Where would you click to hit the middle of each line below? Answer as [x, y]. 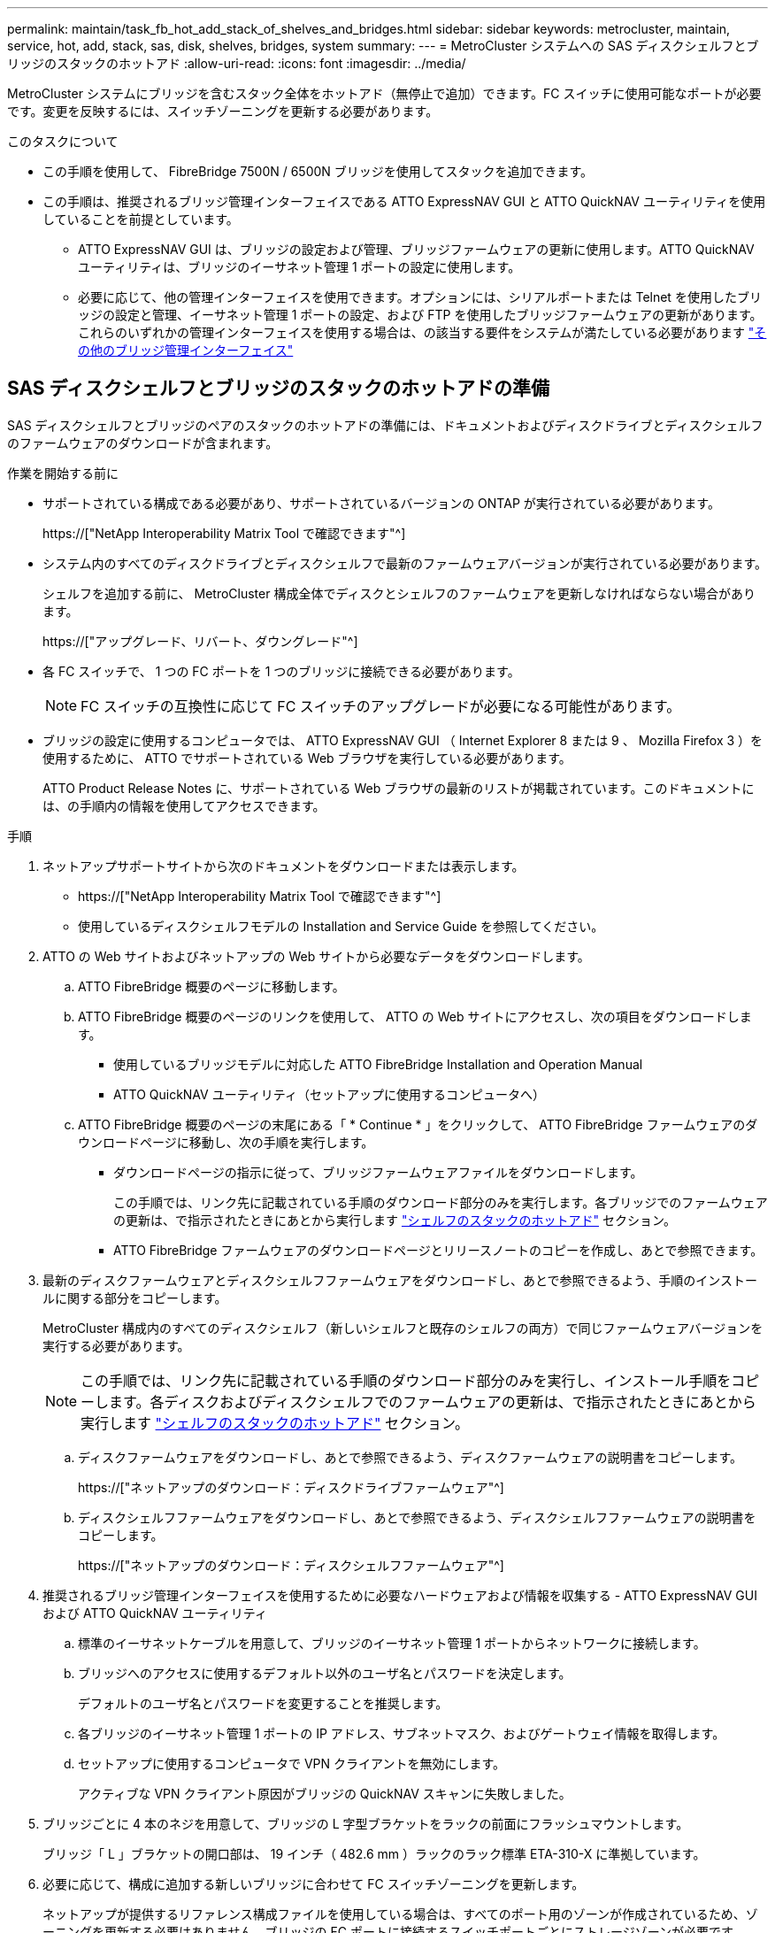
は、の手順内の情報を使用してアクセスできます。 [184, 805]
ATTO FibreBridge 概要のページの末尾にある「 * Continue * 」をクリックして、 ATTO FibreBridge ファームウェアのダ [418, 1124]
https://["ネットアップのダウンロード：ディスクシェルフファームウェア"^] [291, 1565]
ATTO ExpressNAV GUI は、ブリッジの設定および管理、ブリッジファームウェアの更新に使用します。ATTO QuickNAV [416, 249]
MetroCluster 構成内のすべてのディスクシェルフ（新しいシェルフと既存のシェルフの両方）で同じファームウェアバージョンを [403, 1328]
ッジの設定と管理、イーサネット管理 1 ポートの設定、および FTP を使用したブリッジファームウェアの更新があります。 [420, 315]
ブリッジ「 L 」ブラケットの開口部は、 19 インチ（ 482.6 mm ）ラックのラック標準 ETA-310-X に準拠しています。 [374, 1853]
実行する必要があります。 [116, 1345]
